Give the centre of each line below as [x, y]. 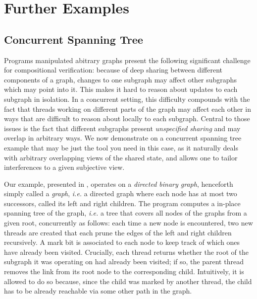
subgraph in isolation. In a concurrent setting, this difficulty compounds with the [127, 99]
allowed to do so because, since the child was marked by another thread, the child [128, 281]
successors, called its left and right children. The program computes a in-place [122, 203]
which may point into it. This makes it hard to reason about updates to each [121, 89]
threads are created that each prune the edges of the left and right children [118, 232]
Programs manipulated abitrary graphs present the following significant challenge [127, 60]
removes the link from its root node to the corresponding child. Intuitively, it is [124, 271]
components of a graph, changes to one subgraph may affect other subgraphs [120, 79]
